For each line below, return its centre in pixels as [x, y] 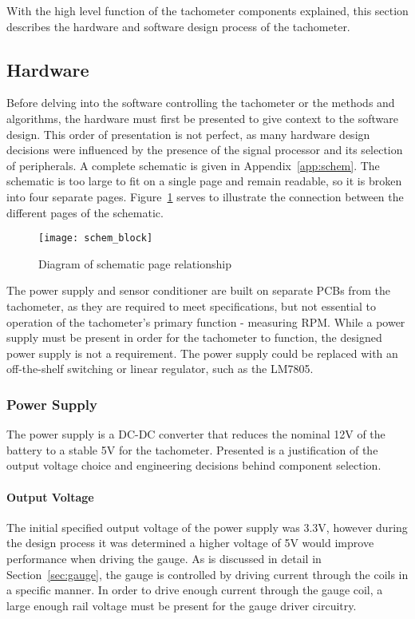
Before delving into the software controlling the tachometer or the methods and [201, 103]
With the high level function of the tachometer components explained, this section [207, 10]
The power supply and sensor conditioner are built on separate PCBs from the [198, 290]
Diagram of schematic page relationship [135, 263]
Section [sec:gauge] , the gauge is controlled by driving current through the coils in [207, 574]
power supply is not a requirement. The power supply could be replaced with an [202, 353]
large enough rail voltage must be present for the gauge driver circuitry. [182, 605]
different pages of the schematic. [85, 212]
